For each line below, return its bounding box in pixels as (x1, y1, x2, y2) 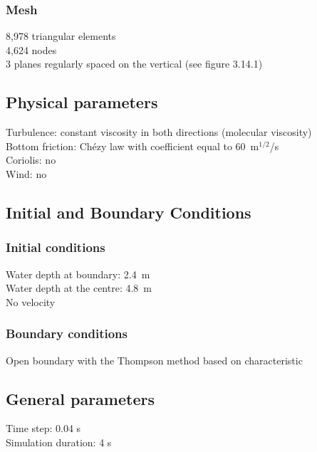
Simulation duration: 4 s (6, 434, 112, 449)
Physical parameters (6, 91, 158, 113)
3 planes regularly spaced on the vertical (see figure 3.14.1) (6, 56, 263, 71)
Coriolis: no (6, 152, 56, 167)
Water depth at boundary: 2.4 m (6, 266, 150, 281)
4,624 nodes (6, 42, 57, 57)
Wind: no (6, 166, 47, 181)
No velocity (6, 294, 56, 309)
